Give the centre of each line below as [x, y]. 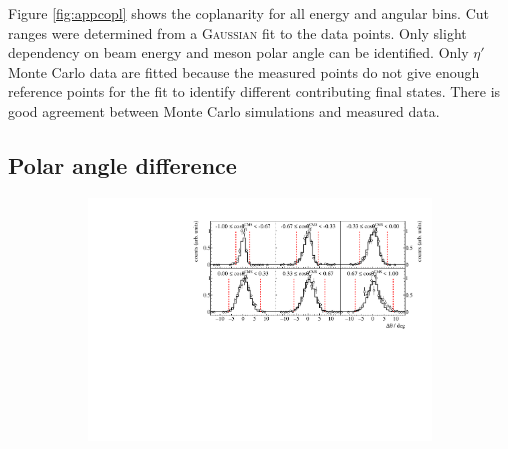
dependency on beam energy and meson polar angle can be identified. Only [238, 52]
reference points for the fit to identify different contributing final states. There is [254, 91]
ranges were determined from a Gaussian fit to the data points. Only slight [237, 32]
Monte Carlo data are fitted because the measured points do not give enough [244, 71]
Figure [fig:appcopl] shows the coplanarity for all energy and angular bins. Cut [248, 13]
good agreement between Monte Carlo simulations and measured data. [224, 110]
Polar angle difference [122, 164]
